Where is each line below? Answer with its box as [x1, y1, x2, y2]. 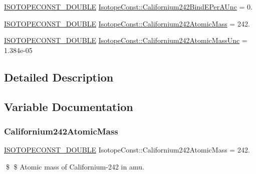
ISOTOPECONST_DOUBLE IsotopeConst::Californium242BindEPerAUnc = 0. [4, 1, 252, 11]
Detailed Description [4, 69, 114, 84]
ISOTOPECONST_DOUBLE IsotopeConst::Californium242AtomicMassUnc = [4, 35, 247, 45]
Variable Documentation [4, 98, 133, 114]
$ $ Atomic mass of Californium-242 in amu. [6, 161, 144, 171]
